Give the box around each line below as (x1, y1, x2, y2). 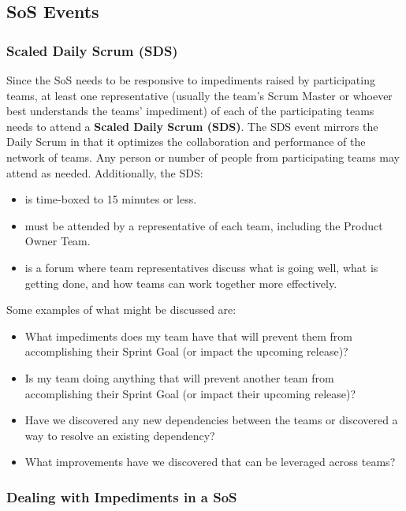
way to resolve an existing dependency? (24, 427, 215, 443)
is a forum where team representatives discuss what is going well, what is (24, 259, 378, 275)
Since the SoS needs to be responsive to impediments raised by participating (6, 72, 375, 88)
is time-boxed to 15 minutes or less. (24, 191, 197, 207)
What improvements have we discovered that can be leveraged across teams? (24, 453, 396, 470)
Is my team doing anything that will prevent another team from (24, 369, 334, 386)
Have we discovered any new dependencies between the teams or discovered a (24, 412, 398, 428)
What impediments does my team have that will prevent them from (24, 327, 352, 344)
